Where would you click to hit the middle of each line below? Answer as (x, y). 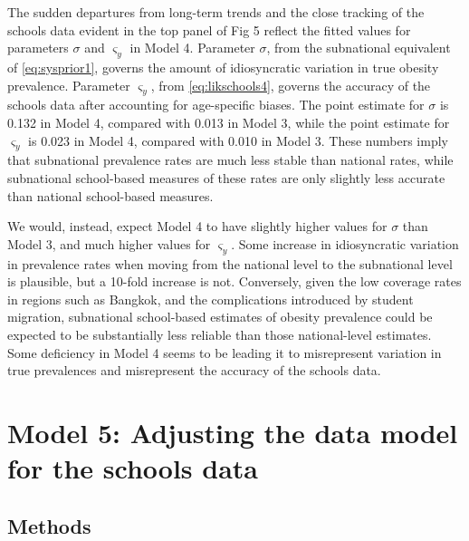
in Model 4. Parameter (192, 48)
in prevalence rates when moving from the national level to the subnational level (230, 263)
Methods (49, 525)
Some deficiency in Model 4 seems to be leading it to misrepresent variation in (225, 352)
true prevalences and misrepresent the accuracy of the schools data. (194, 370)
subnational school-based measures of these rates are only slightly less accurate (226, 177)
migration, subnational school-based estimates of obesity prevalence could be (220, 317)
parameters (38, 48)
